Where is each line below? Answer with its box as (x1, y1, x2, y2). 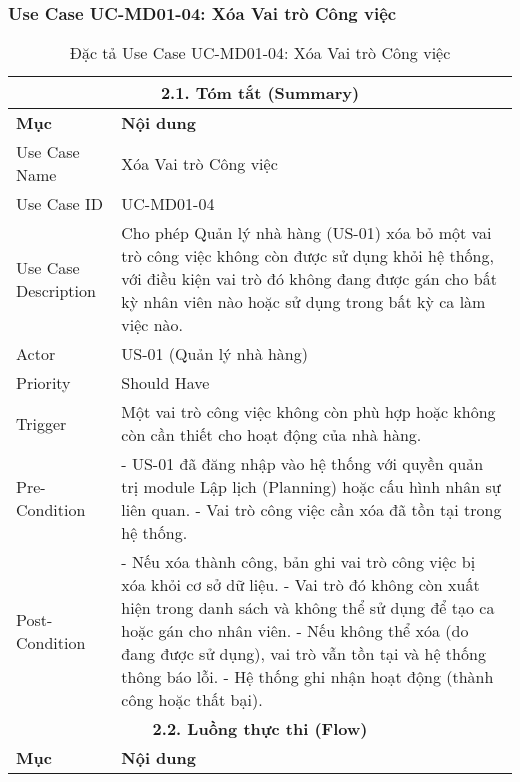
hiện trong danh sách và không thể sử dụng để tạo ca (121, 596, 495, 620)
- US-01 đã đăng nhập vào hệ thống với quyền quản (121, 452, 484, 476)
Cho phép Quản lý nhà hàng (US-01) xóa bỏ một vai (121, 221, 492, 245)
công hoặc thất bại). (121, 688, 263, 712)
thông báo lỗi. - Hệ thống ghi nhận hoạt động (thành (121, 665, 494, 689)
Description (16, 278, 96, 302)
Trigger (16, 411, 67, 435)
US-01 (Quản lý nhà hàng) (121, 342, 308, 366)
